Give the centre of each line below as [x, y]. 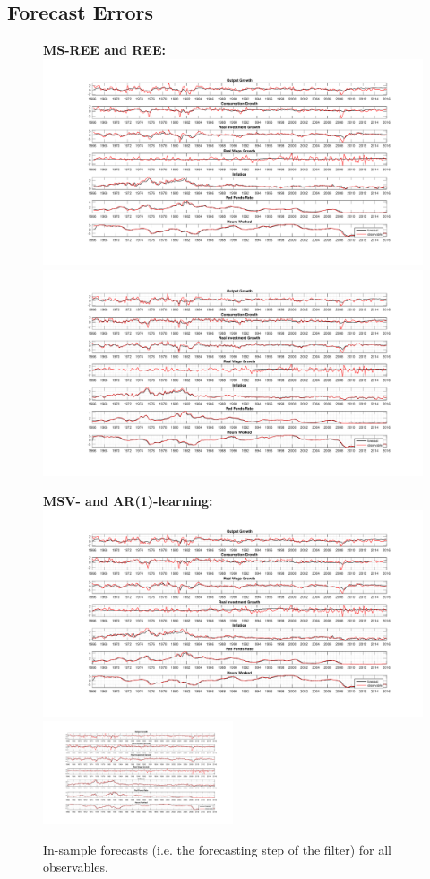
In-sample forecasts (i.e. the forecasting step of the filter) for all [218, 849]
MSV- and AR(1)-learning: [128, 501]
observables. [76, 867]
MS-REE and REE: [105, 50]
